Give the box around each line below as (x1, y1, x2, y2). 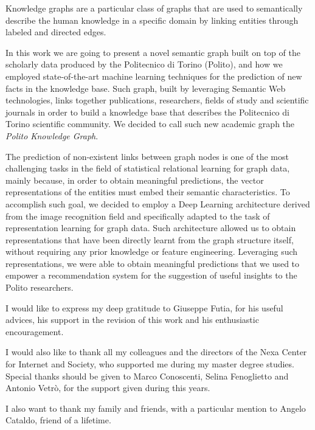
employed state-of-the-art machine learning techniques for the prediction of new (5, 69, 302, 82)
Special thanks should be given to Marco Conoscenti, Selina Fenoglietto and (5, 369, 289, 382)
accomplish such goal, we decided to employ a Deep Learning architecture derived (5, 197, 310, 210)
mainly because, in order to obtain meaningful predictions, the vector (5, 173, 264, 186)
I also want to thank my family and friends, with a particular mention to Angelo (5, 401, 306, 414)
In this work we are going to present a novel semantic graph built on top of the (5, 46, 300, 58)
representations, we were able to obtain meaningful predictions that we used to (5, 257, 300, 269)
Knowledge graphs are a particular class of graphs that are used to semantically (5, 2, 303, 14)
